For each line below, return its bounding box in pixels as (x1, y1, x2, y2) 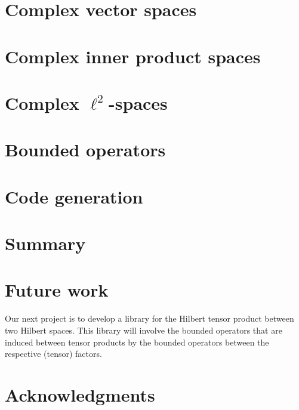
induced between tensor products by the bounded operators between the (5, 335, 269, 348)
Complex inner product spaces (5, 44, 261, 68)
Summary (5, 231, 86, 255)
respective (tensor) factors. (5, 347, 102, 360)
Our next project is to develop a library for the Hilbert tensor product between (5, 312, 294, 325)
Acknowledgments (5, 382, 155, 406)
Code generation (5, 184, 143, 208)
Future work (5, 278, 109, 302)
